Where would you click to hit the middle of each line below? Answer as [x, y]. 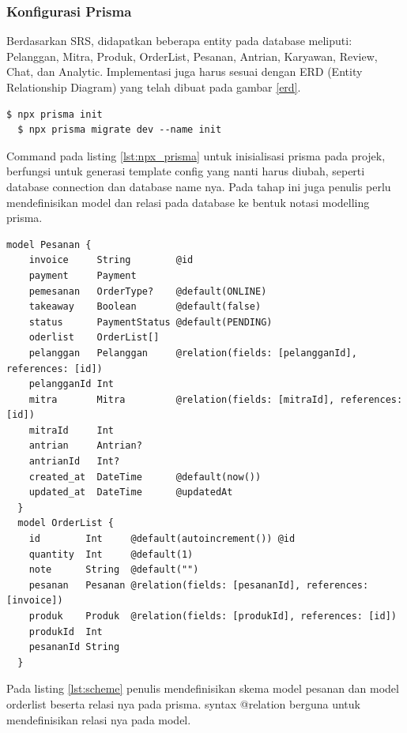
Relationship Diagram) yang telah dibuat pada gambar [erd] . [154, 87]
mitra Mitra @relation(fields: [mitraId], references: [216, 399]
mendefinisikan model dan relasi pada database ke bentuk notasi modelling [188, 202]
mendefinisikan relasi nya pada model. [99, 719]
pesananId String [74, 647]
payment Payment [83, 275]
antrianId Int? [74, 462]
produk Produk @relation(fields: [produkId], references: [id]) [213, 616]
